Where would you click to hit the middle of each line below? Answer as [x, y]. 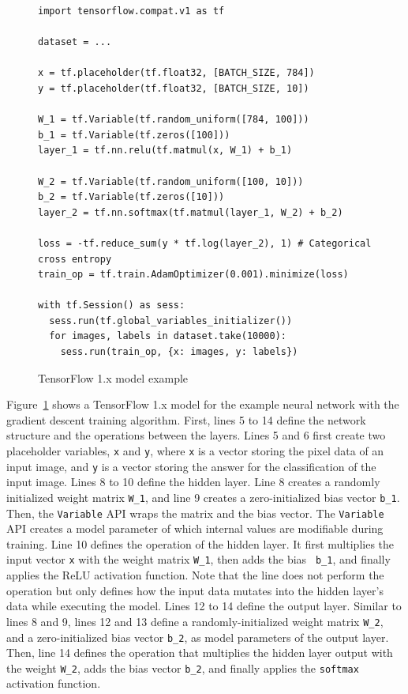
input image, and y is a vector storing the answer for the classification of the [191, 466]
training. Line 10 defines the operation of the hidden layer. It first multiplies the [200, 543]
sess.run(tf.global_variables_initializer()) [171, 321]
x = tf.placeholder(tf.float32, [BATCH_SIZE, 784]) [176, 73]
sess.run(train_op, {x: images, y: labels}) [179, 352]
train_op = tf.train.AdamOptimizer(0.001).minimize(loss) [193, 275]
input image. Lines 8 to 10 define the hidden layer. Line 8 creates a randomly [193, 482]
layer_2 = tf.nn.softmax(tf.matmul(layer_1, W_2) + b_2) [191, 212]
